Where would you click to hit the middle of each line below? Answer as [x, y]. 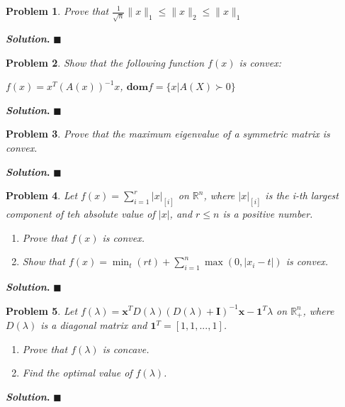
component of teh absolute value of [80, 213]
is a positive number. [268, 213]
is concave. [126, 349]
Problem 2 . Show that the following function [105, 62]
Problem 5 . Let [42, 310]
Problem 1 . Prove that [57, 11]
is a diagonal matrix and [94, 325]
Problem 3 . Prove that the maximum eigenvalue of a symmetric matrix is [168, 134]
